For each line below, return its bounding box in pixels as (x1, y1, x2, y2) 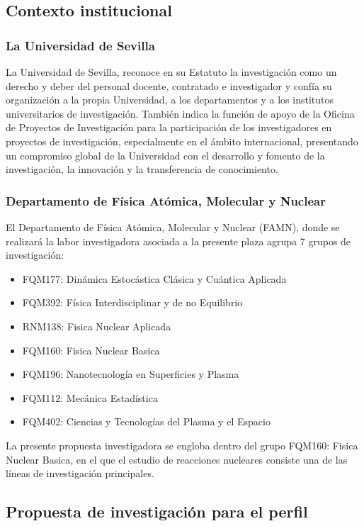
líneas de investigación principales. (6, 466, 154, 481)
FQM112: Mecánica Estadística (22, 390, 158, 405)
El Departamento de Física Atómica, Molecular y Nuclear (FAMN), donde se (6, 219, 340, 234)
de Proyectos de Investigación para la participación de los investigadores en (6, 120, 332, 135)
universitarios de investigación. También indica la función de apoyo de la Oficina (6, 106, 355, 121)
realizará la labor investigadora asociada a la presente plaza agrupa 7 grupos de (6, 233, 351, 248)
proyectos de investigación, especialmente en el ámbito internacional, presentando (6, 133, 358, 148)
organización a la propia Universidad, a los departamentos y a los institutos (6, 92, 334, 107)
